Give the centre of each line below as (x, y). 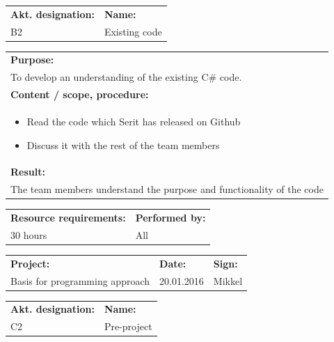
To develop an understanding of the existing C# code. (126, 77)
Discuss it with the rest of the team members (123, 145)
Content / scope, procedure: (80, 94)
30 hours (29, 234)
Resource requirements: (68, 218)
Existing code (133, 31)
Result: (28, 172)
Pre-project (128, 326)
